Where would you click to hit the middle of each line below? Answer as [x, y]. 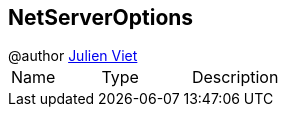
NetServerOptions [101, 17]
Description [235, 77]
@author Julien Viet [73, 56]
